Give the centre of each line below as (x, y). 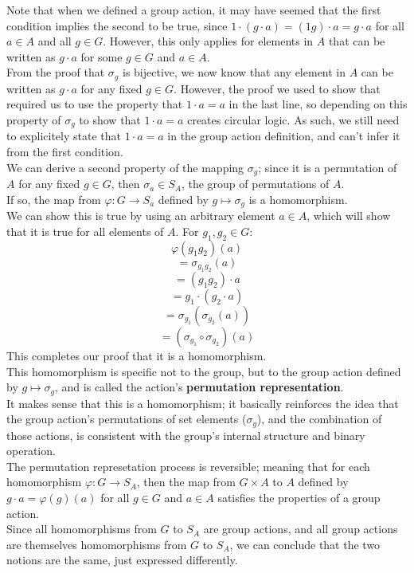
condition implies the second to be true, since (117, 25)
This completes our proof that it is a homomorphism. (137, 355)
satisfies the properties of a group (299, 498)
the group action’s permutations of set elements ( (127, 419)
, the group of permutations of (255, 184)
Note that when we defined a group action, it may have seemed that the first (194, 10)
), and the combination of (319, 419)
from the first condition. (65, 152)
